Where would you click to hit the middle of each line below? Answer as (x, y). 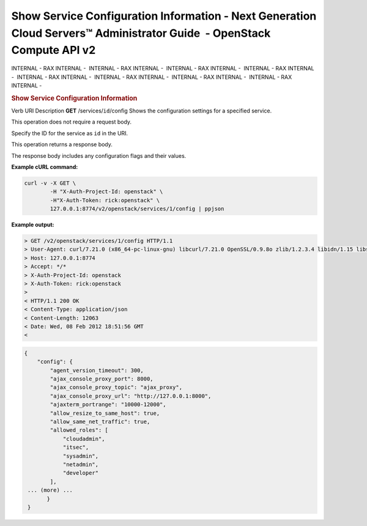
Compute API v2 (54, 50)
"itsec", (76, 447)
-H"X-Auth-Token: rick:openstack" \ (105, 200)
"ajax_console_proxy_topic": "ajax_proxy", (116, 387)
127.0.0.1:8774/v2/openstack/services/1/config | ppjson (137, 209)
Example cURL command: (45, 167)
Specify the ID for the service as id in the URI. (70, 133)
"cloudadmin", (84, 439)
